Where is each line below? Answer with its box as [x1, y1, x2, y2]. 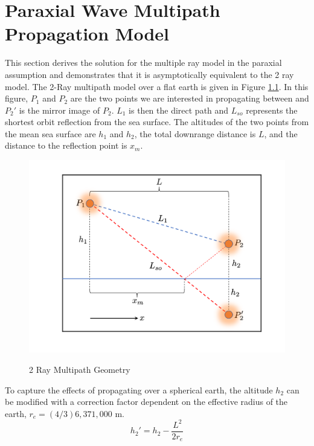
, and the [264, 127, 298, 140]
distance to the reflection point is [5, 139, 127, 152]
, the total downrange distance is [134, 127, 256, 140]
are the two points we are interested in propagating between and [70, 92, 309, 105]
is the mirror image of [19, 103, 100, 116]
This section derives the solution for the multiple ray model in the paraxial [5, 56, 282, 69]
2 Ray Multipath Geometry [29, 363, 130, 376]
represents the [246, 103, 298, 116]
